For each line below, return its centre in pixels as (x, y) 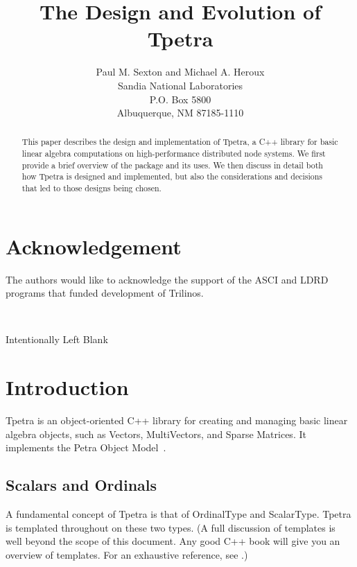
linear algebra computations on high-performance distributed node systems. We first (174, 154)
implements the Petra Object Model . (86, 447)
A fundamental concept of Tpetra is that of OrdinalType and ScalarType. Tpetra (178, 514)
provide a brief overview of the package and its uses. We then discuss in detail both (172, 165)
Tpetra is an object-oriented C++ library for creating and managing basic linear (177, 420)
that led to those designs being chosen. (92, 188)
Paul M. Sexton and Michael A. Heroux (180, 72)
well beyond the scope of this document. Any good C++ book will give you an (173, 541)
